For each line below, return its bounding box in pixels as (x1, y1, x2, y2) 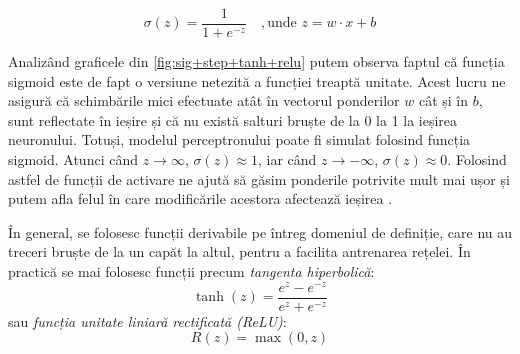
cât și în (418, 90, 468, 111)
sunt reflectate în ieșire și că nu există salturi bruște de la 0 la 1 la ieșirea (8, 109, 458, 130)
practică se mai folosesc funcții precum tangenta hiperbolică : (8, 261, 375, 281)
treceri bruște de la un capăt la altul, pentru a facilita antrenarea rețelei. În (8, 241, 471, 262)
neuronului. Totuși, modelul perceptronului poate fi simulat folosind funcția (8, 129, 471, 150)
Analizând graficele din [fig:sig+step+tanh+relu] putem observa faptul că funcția (8, 51, 505, 72)
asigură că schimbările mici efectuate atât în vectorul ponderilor (8, 90, 400, 111)
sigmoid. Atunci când (8, 149, 138, 170)
